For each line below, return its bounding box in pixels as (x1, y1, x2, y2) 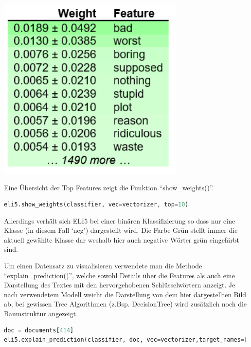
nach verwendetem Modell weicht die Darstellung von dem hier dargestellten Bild (4, 289, 247, 299)
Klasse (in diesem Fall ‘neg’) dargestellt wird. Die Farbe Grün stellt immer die (4, 225, 238, 235)
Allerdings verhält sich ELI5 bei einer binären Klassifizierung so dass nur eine (4, 215, 235, 225)
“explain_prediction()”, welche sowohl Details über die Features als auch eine (4, 270, 235, 280)
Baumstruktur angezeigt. (4, 308, 78, 318)
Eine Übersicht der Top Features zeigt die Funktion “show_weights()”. (4, 183, 214, 193)
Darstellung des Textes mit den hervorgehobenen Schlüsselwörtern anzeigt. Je (4, 280, 235, 290)
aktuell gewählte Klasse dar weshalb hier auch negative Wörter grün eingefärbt (4, 234, 239, 245)
